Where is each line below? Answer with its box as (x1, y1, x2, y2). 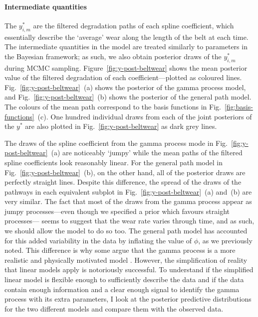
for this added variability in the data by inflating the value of (4, 235, 192, 245)
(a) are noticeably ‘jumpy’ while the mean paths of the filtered (51, 147, 243, 158)
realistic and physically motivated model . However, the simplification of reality (4, 254, 248, 265)
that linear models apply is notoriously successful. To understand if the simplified (4, 264, 254, 275)
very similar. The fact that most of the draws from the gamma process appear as (4, 196, 252, 207)
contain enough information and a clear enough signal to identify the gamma (4, 284, 240, 294)
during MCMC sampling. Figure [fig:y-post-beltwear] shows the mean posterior (4, 62, 248, 73)
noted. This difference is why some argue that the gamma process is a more (4, 245, 236, 255)
